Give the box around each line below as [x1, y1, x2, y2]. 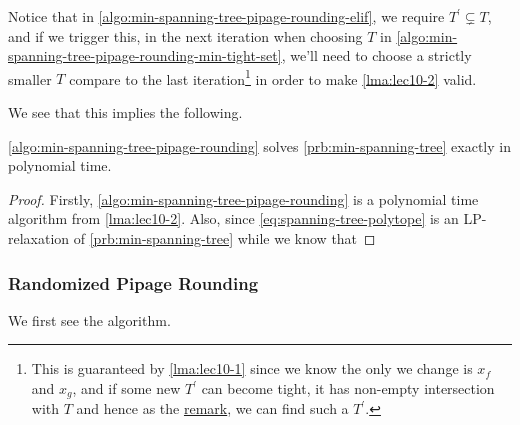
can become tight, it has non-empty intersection [201, 378, 495, 398]
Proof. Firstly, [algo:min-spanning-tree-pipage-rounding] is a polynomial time [8, 188, 479, 209]
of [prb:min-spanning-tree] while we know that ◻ [73, 228, 376, 248]
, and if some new [72, 378, 181, 398]
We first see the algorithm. [8, 309, 171, 330]
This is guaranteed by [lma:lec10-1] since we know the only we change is [31, 358, 473, 379]
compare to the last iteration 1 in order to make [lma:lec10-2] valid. [69, 65, 477, 89]
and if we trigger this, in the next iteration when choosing [8, 25, 363, 46]
